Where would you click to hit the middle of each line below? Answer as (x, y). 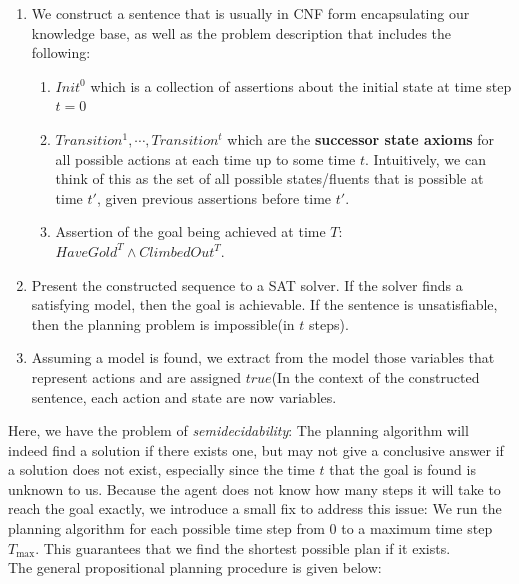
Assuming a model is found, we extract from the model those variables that (263, 357)
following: (61, 52)
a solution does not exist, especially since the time (161, 469)
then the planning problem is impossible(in (163, 323)
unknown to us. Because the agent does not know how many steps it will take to (254, 488)
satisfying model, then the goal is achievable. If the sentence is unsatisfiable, (264, 304)
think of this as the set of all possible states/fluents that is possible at (269, 178)
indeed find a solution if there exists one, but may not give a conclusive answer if (256, 449)
